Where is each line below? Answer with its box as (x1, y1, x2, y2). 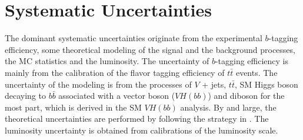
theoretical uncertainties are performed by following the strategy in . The (5, 112, 269, 125)
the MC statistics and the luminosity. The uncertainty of (5, 55, 209, 67)
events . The (235, 66, 278, 78)
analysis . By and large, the (180, 101, 277, 113)
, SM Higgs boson (234, 78, 298, 90)
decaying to (5, 89, 46, 102)
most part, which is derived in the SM (5, 101, 142, 113)
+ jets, (202, 78, 227, 90)
